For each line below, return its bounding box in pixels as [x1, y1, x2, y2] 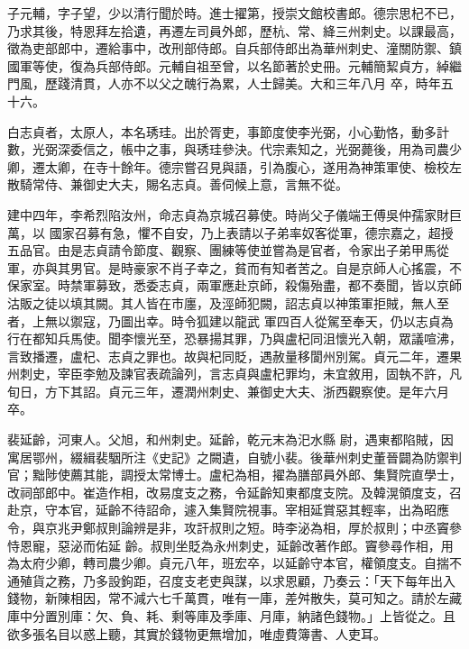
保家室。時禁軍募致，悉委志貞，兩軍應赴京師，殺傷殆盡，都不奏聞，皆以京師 [7, 276, 462, 295]
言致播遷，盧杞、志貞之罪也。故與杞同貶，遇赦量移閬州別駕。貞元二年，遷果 [7, 346, 462, 365]
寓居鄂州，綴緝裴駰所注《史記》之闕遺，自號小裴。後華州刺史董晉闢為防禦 [7, 447, 449, 466]
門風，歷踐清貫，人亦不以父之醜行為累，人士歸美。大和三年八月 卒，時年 [7, 74, 441, 93]
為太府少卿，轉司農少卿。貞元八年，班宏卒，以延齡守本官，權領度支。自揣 [7, 553, 449, 572]
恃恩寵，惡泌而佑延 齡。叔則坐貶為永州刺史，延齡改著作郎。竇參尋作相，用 [7, 535, 454, 554]
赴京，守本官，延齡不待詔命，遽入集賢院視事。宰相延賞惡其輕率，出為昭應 [7, 500, 449, 519]
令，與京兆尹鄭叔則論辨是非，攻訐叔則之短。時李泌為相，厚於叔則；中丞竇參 [7, 518, 462, 537]
